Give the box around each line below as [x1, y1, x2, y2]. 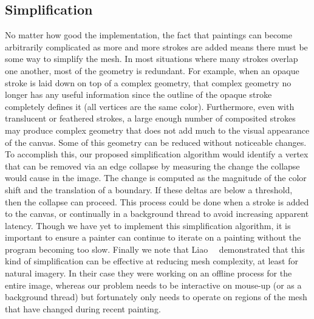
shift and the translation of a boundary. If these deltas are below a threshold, [5, 183, 293, 196]
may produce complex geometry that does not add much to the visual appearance [5, 123, 310, 136]
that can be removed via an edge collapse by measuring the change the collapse [5, 159, 300, 172]
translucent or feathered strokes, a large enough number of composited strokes [5, 112, 296, 125]
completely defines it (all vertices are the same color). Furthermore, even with [5, 100, 295, 112]
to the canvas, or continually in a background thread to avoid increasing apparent [5, 207, 309, 220]
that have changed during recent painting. [5, 302, 161, 315]
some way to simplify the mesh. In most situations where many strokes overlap [5, 52, 298, 65]
